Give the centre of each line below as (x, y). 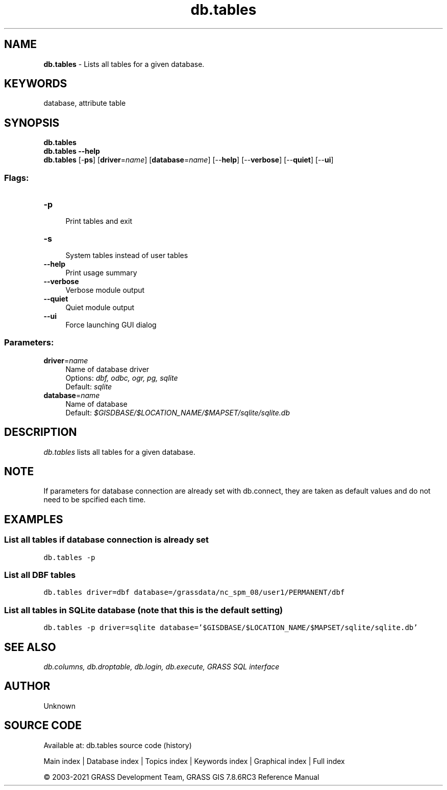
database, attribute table (85, 103)
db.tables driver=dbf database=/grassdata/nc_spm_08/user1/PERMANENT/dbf (194, 592)
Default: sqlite (89, 386)
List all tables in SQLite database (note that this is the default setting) (144, 610)
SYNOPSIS (32, 123)
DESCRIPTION (41, 432)
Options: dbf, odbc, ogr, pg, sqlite (122, 378)
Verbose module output (105, 290)
